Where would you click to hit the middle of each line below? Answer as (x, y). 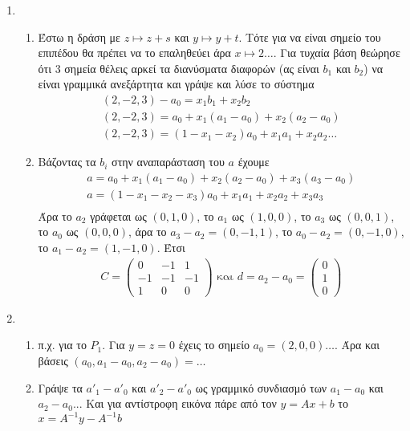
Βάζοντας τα (67, 162)
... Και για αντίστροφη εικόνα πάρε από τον (175, 403)
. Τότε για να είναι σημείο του (310, 37)
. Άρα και (357, 345)
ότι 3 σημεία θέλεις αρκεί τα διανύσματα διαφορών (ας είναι (179, 68)
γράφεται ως (118, 215)
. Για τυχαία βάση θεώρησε (337, 53)
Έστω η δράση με (79, 37)
